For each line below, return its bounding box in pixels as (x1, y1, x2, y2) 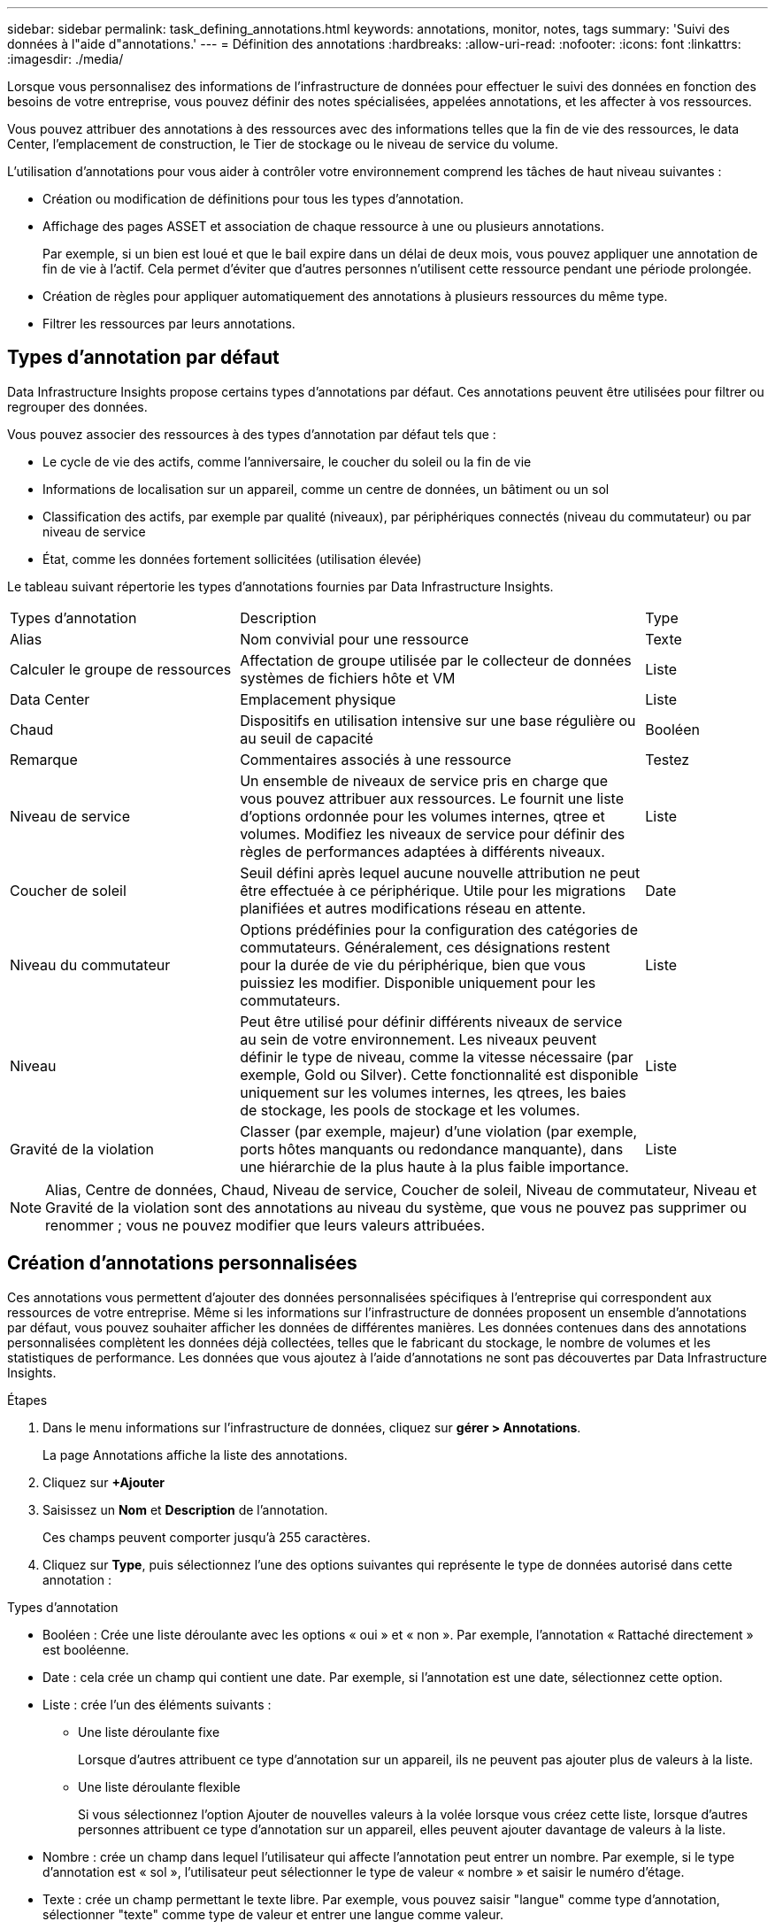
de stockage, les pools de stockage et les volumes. (240, 1100, 580, 1119)
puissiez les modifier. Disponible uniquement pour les (240, 973, 596, 992)
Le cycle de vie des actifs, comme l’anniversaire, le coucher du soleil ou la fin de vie (42, 453, 532, 469)
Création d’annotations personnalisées (7, 1252, 357, 1275)
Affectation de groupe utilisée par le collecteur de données (240, 651, 632, 669)
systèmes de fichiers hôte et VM (240, 668, 456, 687)
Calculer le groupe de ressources (10, 660, 232, 678)
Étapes (7, 1392, 48, 1408)
